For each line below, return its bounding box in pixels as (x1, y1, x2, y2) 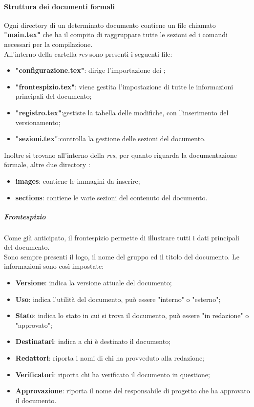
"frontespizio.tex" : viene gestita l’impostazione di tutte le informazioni (15, 81, 233, 91)
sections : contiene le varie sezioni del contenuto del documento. (15, 192, 208, 202)
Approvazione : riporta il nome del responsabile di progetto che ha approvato (15, 386, 250, 396)
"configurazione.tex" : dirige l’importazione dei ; (15, 65, 166, 75)
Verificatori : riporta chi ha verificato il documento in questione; (15, 369, 210, 379)
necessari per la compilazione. (4, 39, 93, 49)
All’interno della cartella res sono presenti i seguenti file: (4, 48, 172, 59)
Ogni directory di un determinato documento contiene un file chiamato (4, 20, 216, 30)
